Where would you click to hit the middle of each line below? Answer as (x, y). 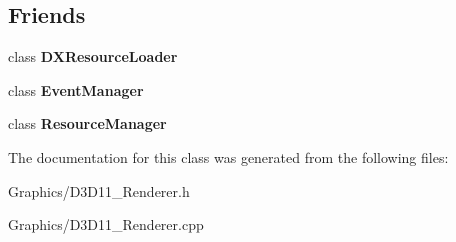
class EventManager (76, 89)
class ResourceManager (87, 123)
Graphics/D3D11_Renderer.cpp (106, 224)
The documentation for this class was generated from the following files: (228, 156)
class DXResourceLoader (93, 56)
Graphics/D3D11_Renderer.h (99, 190)
